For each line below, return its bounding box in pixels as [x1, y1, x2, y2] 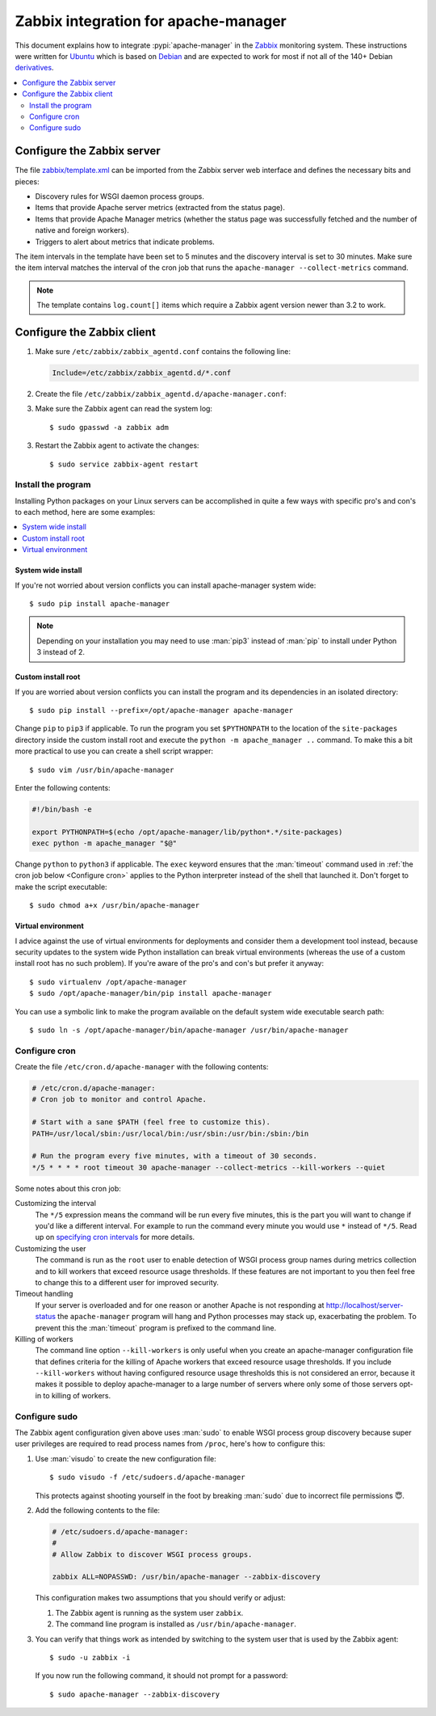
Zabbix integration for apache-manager [15, 12, 287, 30]
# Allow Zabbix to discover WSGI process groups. [52, 1549, 253, 1559]
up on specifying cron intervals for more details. [35, 1233, 195, 1242]
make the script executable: [15, 882, 108, 892]
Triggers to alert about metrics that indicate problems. [35, 237, 216, 247]
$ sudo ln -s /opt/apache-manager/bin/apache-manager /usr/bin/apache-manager [29, 1025, 349, 1035]
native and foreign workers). [35, 226, 129, 235]
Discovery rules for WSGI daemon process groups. [35, 191, 205, 201]
